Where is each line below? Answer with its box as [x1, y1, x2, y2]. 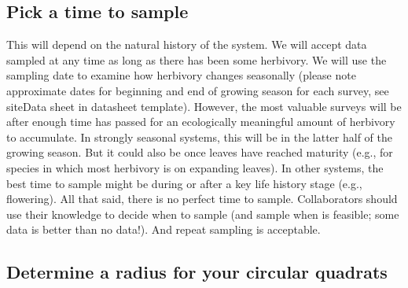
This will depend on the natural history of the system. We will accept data [6, 36, 367, 53]
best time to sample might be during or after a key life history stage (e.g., [6, 175, 362, 191]
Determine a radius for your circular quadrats [6, 260, 388, 284]
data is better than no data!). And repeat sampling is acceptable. [6, 221, 321, 238]
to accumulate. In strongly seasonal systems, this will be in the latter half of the [6, 128, 392, 145]
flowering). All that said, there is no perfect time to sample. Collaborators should [6, 190, 398, 207]
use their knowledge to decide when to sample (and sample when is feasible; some [6, 205, 399, 222]
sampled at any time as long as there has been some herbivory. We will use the [6, 51, 387, 68]
